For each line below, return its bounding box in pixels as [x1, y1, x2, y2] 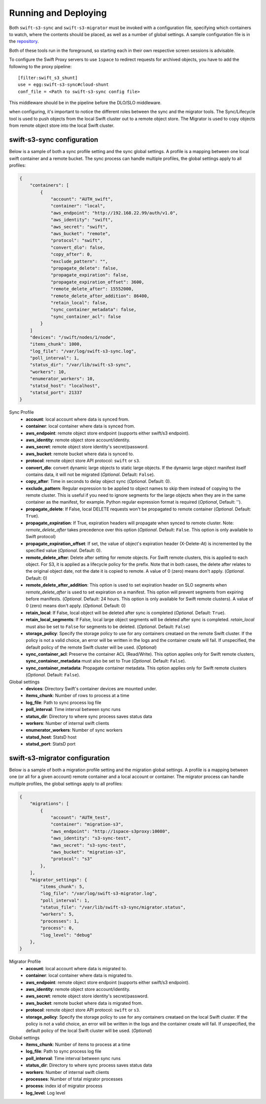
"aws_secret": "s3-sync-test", [50, 842, 127, 848]
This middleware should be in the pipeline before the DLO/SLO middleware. [9, 100, 162, 106]
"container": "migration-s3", [50, 822, 124, 827]
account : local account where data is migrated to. [26, 965, 128, 971]
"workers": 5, [40, 911, 74, 917]
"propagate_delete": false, [50, 265, 118, 271]
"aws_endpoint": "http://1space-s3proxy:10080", [50, 828, 170, 834]
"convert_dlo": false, [50, 244, 105, 250]
